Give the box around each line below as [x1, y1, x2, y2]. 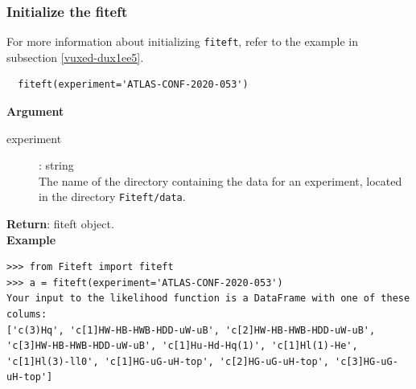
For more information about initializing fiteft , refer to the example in [6, 33, 358, 50]
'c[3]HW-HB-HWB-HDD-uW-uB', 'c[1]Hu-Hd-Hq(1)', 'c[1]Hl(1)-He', [6, 340, 358, 352]
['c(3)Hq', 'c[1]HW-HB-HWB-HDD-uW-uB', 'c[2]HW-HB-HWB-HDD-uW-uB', [6, 324, 376, 336]
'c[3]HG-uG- [335, 355, 398, 367]
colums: [6, 309, 47, 321]
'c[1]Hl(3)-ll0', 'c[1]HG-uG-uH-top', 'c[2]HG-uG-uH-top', [6, 355, 329, 367]
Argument [6, 103, 64, 120]
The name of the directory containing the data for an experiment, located [39, 172, 402, 189]
